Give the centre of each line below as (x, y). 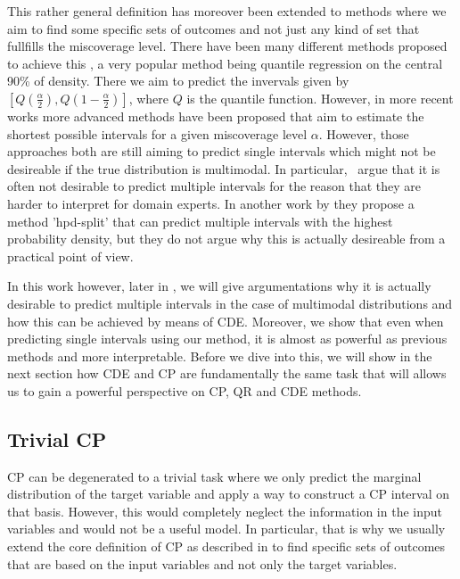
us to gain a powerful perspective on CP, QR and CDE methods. (185, 390)
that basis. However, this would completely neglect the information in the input (225, 511)
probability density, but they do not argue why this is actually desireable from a (226, 239)
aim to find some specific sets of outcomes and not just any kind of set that (214, 28)
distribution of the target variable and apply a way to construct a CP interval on (229, 494)
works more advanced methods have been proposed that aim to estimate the (216, 116)
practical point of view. (70, 256)
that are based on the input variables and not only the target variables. (202, 563)
